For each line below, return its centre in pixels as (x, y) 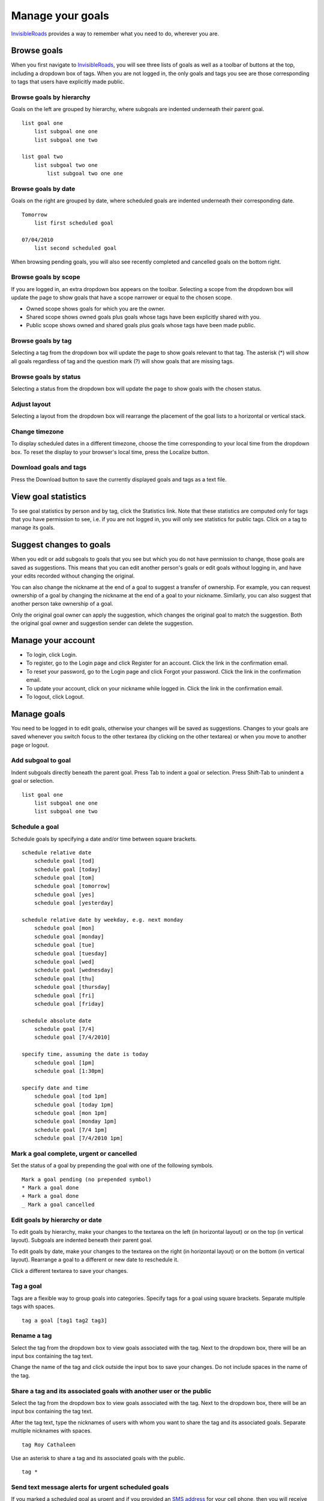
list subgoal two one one (85, 174)
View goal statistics (49, 496)
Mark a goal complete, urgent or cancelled (74, 1153)
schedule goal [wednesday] (74, 970)
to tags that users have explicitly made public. (68, 82)
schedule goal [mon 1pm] (70, 1113)
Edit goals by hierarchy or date (56, 1220)
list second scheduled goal (75, 248)
